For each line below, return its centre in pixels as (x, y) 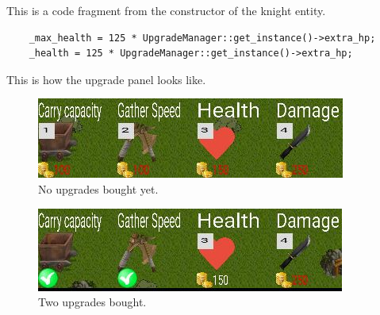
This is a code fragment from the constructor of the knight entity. (166, 10)
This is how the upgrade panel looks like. (106, 79)
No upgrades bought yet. (98, 188)
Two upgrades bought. (92, 302)
